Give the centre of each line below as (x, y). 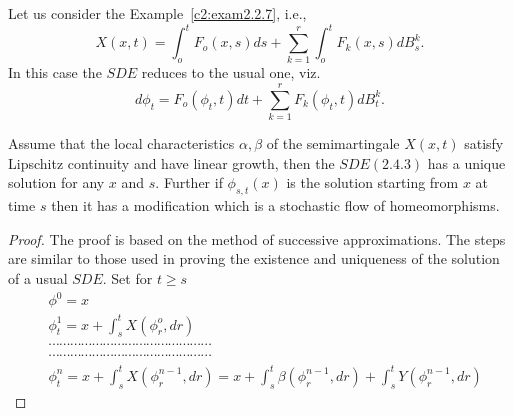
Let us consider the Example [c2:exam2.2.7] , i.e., (157, 13)
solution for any (56, 182)
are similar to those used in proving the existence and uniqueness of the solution (254, 258)
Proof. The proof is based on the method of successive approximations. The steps (257, 238)
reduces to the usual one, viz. (231, 72)
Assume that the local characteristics (121, 143)
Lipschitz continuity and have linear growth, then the (171, 162)
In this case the (55, 72)
